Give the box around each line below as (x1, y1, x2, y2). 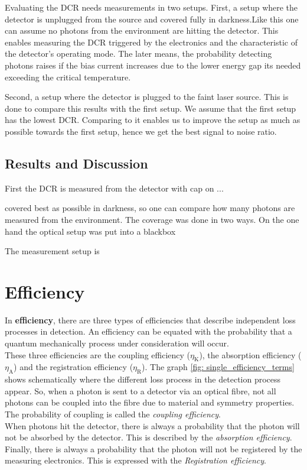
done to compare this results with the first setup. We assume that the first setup (5, 102, 296, 114)
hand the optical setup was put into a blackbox (5, 225, 176, 237)
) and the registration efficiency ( (14, 361, 133, 373)
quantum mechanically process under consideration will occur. (5, 337, 229, 349)
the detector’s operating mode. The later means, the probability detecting (5, 47, 272, 60)
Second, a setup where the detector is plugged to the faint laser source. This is (5, 90, 289, 103)
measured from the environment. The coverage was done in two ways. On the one (5, 213, 299, 225)
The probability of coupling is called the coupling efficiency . (5, 407, 221, 420)
